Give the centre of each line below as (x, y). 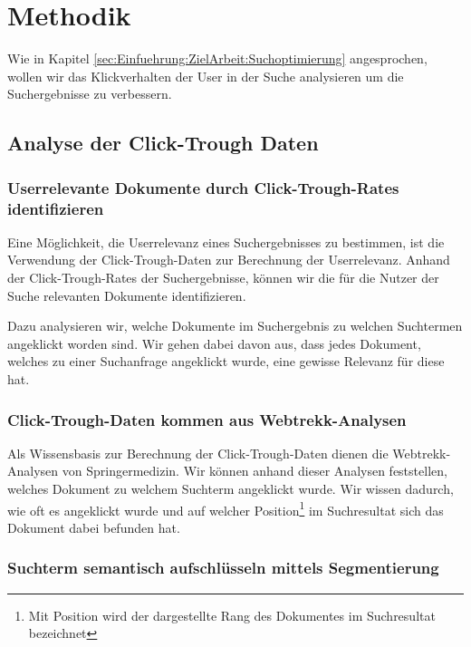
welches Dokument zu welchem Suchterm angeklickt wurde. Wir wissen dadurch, (231, 488)
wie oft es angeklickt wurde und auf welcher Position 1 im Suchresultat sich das (226, 508)
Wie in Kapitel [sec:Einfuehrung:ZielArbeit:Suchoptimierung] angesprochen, (217, 58)
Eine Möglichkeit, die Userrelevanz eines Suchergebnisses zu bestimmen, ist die (226, 241)
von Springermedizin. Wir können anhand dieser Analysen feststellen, (255, 471)
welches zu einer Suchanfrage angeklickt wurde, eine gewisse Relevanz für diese (226, 361)
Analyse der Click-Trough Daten (163, 143)
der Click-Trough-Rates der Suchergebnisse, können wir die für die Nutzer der (223, 278)
